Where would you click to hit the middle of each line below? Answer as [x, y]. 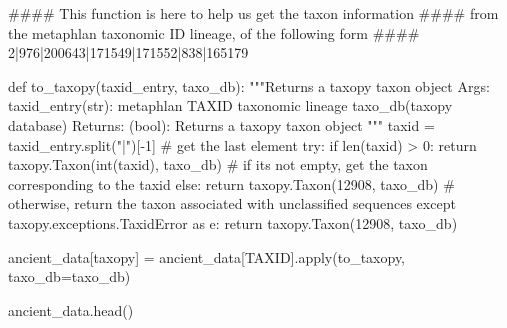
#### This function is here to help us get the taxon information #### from [253, 13]
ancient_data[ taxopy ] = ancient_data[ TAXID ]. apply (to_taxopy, [207, 256]
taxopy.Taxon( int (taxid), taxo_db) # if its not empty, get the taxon [218, 164]
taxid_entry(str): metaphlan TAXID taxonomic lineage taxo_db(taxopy [230, 105]
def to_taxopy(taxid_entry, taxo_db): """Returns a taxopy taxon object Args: [249, 85]
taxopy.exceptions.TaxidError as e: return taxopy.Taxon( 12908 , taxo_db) [233, 222]
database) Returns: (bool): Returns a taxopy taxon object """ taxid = [221, 124]
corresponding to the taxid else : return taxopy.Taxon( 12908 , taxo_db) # [231, 183]
